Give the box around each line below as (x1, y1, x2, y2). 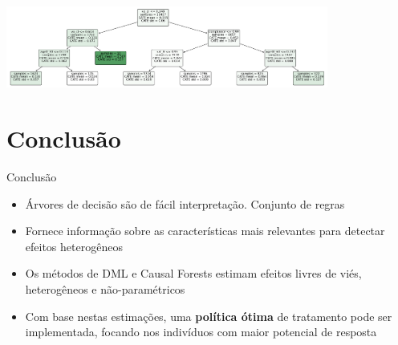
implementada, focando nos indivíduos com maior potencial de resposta (25, 323, 377, 340)
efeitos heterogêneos (25, 237, 123, 254)
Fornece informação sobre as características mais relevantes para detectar (25, 222, 385, 239)
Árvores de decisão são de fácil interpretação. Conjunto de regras (25, 195, 345, 212)
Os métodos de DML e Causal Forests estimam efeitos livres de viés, (25, 265, 362, 282)
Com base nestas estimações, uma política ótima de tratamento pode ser (25, 307, 392, 324)
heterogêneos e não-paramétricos (25, 280, 185, 297)
